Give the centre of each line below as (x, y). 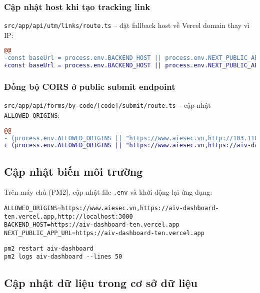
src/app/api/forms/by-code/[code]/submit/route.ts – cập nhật (107, 105)
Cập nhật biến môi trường (73, 171)
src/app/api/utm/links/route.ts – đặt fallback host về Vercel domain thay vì (127, 25)
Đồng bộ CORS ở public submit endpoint (90, 87)
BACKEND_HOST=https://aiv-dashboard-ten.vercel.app (92, 225)
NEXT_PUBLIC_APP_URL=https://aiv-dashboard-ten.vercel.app (104, 233)
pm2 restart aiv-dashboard (49, 248)
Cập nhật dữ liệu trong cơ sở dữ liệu (101, 283)
